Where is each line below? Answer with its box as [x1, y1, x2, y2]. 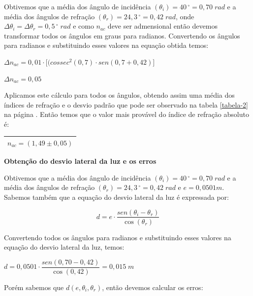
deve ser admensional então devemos [107, 21, 218, 31]
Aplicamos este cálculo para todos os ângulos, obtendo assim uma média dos [4, 90, 235, 100]
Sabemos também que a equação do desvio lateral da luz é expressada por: [4, 191, 229, 202]
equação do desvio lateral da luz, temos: [4, 242, 125, 252]
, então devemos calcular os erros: [102, 282, 203, 292]
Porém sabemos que [4, 282, 64, 292]
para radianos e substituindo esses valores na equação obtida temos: [4, 40, 209, 50]
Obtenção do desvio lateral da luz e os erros [4, 156, 157, 166]
